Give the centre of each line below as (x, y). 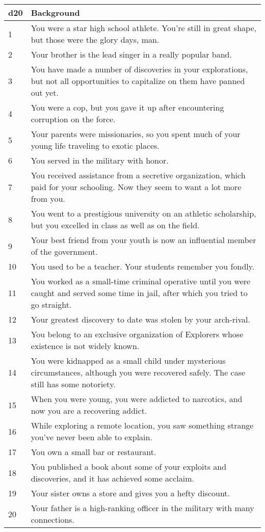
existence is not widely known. (85, 346)
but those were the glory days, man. (95, 39)
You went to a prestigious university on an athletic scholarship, (143, 213)
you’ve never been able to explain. (91, 437)
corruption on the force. (73, 119)
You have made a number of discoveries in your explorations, (139, 69)
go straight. (51, 304)
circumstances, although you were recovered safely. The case (138, 372)
